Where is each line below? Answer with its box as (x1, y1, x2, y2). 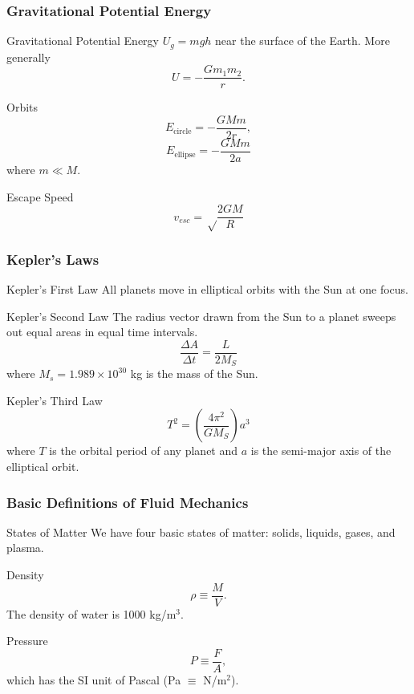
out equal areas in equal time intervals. (6, 323, 198, 340)
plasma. (6, 539, 44, 556)
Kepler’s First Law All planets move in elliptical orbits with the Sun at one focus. (6, 280, 409, 297)
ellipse (174, 150, 196, 159)
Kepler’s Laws (6, 249, 99, 269)
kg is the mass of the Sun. (130, 365, 258, 382)
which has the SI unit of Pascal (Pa (6, 671, 181, 688)
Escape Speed (6, 188, 74, 205)
